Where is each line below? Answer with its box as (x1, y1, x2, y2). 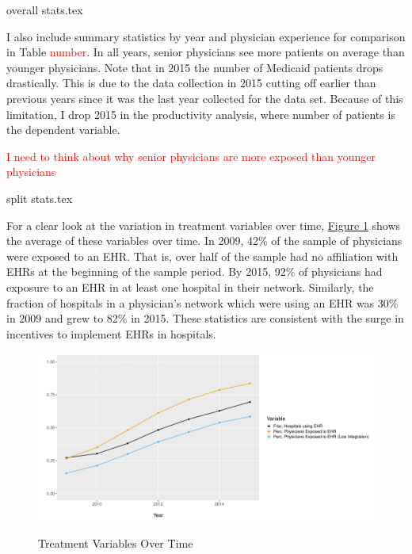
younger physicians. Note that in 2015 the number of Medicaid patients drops (6, 59, 383, 75)
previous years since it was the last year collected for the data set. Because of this (6, 90, 403, 106)
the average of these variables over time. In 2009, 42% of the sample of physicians (6, 232, 402, 249)
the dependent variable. (6, 121, 120, 138)
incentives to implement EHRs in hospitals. (6, 325, 216, 342)
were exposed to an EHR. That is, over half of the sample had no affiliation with (6, 247, 399, 264)
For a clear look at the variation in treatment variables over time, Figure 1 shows (6, 216, 401, 233)
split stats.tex (6, 189, 73, 206)
